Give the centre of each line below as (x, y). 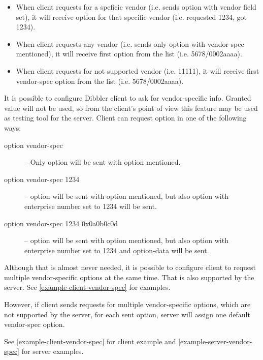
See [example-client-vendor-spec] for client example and (90, 341)
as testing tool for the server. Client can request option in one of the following (125, 118)
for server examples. (53, 351)
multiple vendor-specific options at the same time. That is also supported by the (129, 277)
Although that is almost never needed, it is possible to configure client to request (130, 267)
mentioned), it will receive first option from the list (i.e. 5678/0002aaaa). (129, 54)
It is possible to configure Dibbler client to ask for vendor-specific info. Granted (128, 98)
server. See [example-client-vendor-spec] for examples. (87, 287)
